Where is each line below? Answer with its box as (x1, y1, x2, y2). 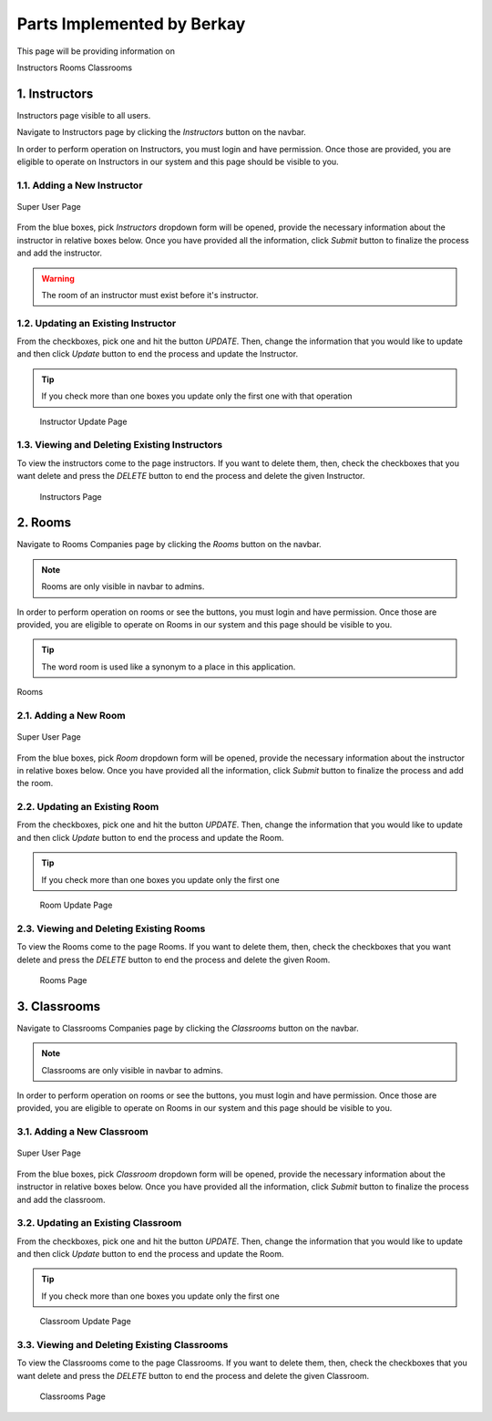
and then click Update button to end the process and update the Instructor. (16, 348, 299, 359)
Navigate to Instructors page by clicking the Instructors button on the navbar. (16, 127, 307, 138)
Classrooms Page (39, 1391, 107, 1402)
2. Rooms (16, 515, 72, 531)
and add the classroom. (16, 1194, 106, 1205)
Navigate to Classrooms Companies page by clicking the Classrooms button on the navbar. (16, 1022, 359, 1033)
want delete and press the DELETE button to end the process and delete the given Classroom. (16, 1370, 370, 1381)
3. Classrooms (16, 999, 101, 1014)
